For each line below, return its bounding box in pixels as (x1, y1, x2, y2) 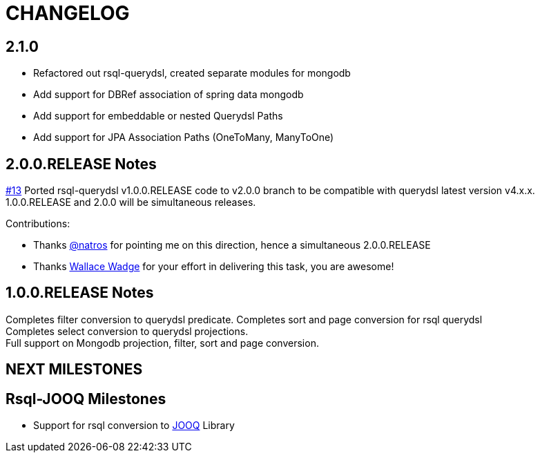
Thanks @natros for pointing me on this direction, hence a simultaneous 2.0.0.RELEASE (33, 239, 431, 251)
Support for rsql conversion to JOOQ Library (33, 419, 235, 432)
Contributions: (6, 218, 70, 230)
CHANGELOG (6, 1, 130, 25)
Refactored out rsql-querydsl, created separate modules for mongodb (33, 67, 351, 79)
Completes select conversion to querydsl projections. (6, 325, 249, 337)
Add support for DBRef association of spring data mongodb (33, 88, 304, 101)
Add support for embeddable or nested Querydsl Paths (33, 110, 283, 122)
